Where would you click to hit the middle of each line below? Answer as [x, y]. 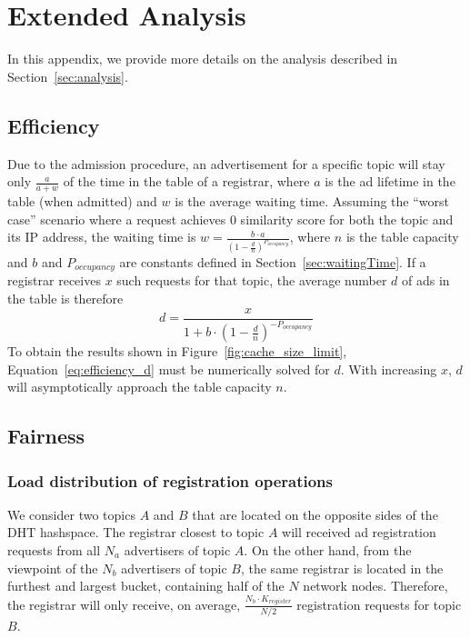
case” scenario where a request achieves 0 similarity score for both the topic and [230, 219]
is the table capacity [402, 237]
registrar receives [54, 280]
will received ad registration [359, 532]
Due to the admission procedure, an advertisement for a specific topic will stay [226, 163]
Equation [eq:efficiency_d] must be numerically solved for [169, 369]
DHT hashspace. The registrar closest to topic [136, 532]
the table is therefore [65, 299]
